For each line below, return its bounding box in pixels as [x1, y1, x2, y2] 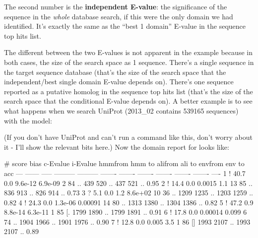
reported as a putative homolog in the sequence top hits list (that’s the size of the [4, 86, 253, 96]
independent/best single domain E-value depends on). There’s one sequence [4, 76, 234, 87]
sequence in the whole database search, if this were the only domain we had [4, 11, 233, 21]
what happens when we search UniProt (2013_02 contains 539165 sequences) [4, 105, 239, 116]
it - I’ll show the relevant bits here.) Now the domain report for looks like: [4, 141, 229, 152]
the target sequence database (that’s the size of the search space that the [4, 66, 226, 77]
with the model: [4, 115, 52, 125]
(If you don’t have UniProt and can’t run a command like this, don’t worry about [4, 132, 253, 142]
